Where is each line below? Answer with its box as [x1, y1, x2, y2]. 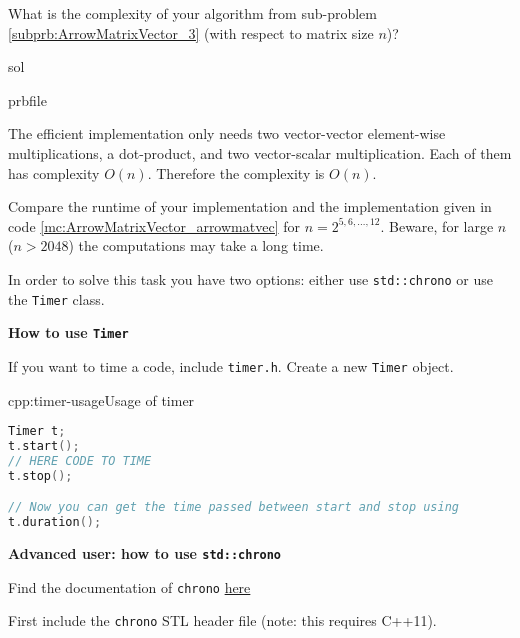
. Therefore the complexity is [147, 162, 325, 183]
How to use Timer [8, 322, 129, 343]
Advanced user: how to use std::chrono [8, 543, 282, 564]
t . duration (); [8, 515, 102, 530]
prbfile [8, 89, 47, 110]
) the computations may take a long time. [68, 235, 324, 256]
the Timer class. [8, 288, 105, 309]
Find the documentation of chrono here [8, 576, 251, 597]
